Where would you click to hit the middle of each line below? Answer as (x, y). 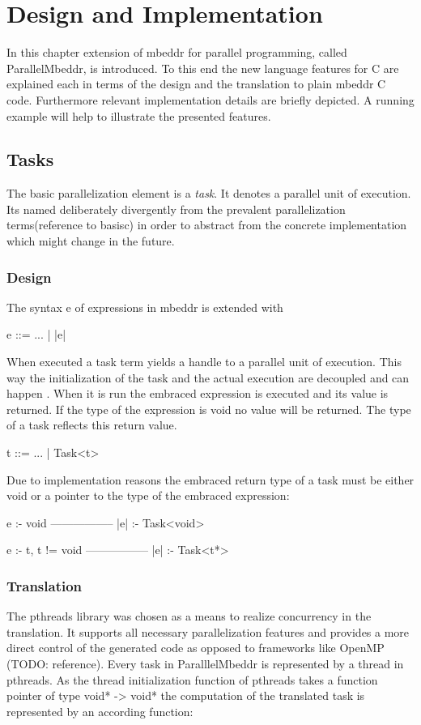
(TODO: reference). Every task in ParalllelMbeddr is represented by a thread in (205, 664)
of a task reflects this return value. (92, 425)
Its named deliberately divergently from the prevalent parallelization (176, 209)
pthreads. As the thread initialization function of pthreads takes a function (192, 679)
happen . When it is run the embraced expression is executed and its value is (198, 393)
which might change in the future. (91, 241)
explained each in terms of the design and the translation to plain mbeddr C (196, 84)
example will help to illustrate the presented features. (139, 115)
